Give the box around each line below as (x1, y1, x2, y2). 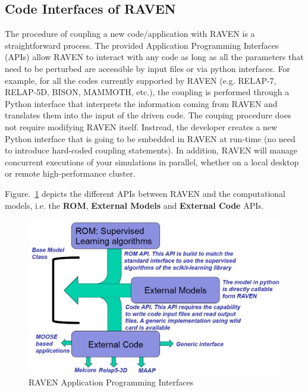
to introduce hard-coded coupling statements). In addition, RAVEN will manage (5, 144, 298, 156)
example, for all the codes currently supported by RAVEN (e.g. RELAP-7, (5, 74, 276, 86)
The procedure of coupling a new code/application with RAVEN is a (5, 27, 255, 40)
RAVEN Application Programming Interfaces (29, 376, 194, 388)
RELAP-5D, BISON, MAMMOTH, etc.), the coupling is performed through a (5, 86, 290, 98)
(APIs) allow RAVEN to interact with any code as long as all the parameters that (5, 51, 304, 63)
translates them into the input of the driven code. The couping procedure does (5, 109, 291, 121)
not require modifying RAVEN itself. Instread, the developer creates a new (5, 120, 278, 133)
